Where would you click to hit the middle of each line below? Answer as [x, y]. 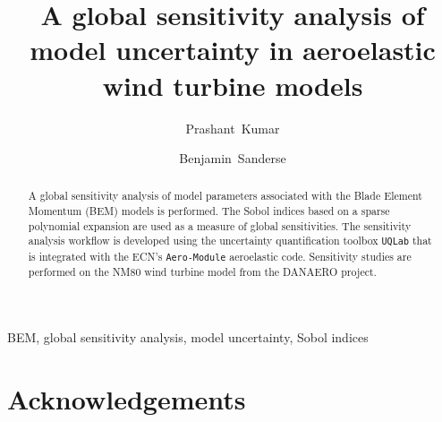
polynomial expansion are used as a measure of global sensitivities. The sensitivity [220, 225]
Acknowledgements [127, 399]
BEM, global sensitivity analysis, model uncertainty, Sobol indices [188, 337]
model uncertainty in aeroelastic [233, 50]
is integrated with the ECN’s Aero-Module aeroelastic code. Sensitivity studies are [220, 256]
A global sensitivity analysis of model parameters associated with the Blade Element [225, 196]
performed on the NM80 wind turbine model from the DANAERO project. [202, 271]
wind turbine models [233, 85]
